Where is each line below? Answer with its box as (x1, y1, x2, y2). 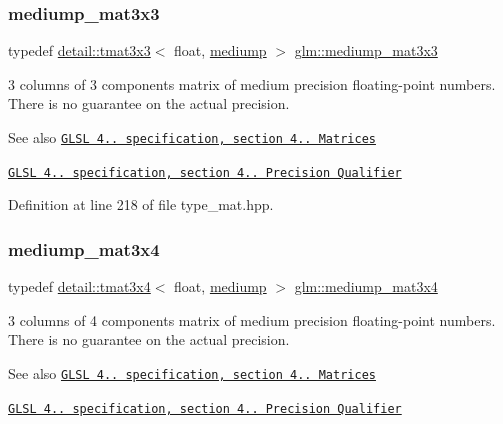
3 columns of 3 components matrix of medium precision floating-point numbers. (8, 73, 496, 94)
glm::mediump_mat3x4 (294, 276, 438, 297)
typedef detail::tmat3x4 (8, 276, 151, 297)
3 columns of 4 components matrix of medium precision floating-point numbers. (8, 309, 496, 330)
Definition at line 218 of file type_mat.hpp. (8, 194, 274, 215)
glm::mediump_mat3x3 (294, 40, 438, 61)
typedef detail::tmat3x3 (8, 40, 151, 61)
